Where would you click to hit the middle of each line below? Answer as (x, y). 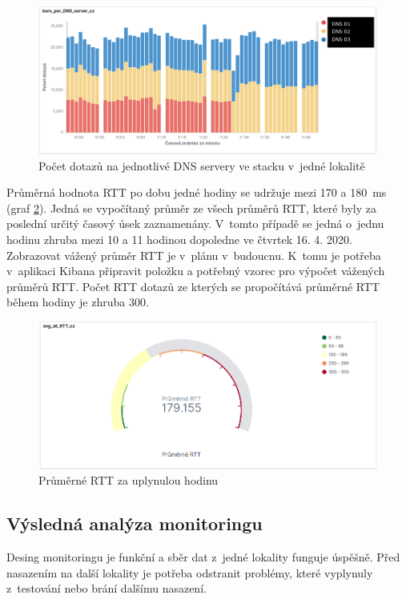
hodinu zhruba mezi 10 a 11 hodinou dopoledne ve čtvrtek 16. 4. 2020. (179, 239)
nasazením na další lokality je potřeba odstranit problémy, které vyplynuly (190, 572)
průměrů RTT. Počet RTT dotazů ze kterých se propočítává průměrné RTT (193, 286)
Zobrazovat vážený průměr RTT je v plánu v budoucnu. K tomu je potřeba (194, 255)
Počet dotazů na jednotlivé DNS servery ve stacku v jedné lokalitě (202, 165)
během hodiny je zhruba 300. (78, 302)
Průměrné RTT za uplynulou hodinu (129, 480)
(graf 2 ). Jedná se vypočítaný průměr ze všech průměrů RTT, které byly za (191, 208)
